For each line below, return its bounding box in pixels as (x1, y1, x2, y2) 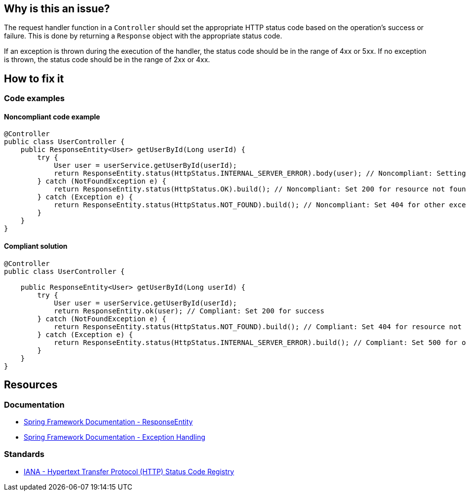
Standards (4, 449, 45, 459)
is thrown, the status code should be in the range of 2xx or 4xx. (4, 55, 210, 64)
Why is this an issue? (4, 2, 110, 15)
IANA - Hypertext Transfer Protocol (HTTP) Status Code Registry (24, 467, 234, 476)
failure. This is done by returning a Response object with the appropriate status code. (4, 32, 282, 40)
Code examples (4, 93, 65, 104)
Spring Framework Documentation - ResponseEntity (24, 417, 193, 426)
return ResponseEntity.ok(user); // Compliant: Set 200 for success (54, 306, 325, 315)
